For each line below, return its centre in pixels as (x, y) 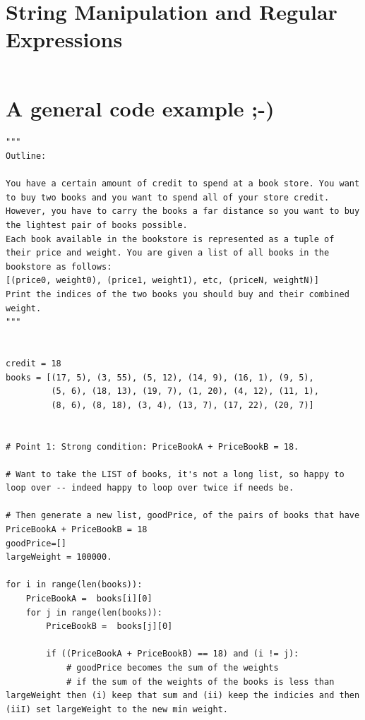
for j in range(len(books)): (94, 612)
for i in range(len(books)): (74, 585)
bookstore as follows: (59, 266)
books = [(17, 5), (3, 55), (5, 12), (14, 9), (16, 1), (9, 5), (160, 377)
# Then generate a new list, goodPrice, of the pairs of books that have (183, 516)
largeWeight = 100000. (59, 557)
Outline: (26, 156)
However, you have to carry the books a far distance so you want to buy (183, 211)
